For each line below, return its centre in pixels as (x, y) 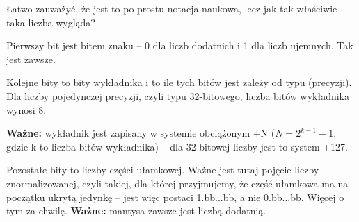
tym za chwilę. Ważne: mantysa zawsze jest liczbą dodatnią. (136, 211)
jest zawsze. (31, 59)
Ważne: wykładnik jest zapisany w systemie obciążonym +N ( (141, 133)
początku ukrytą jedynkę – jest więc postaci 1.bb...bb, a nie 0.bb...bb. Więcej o (175, 197)
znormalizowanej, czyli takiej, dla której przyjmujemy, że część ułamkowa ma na (177, 183)
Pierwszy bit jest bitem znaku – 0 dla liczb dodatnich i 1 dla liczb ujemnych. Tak (180, 45)
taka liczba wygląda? (51, 22)
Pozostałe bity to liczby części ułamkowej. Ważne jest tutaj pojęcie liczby (163, 170)
